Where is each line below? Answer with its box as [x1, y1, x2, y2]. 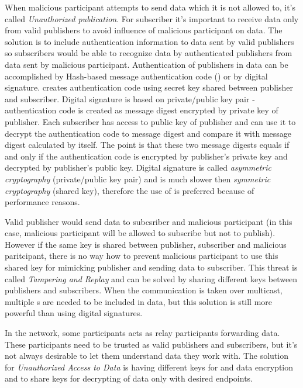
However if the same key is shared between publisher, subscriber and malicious [5, 238, 287, 250]
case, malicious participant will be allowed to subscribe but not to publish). [5, 227, 276, 239]
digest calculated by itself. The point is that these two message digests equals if [5, 138, 290, 151]
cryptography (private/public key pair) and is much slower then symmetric [5, 172, 271, 185]
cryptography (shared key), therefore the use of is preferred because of [5, 184, 254, 196]
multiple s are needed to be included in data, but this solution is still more [5, 295, 273, 307]
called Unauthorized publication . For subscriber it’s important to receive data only [5, 12, 299, 25]
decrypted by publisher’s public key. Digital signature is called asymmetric [5, 161, 271, 174]
